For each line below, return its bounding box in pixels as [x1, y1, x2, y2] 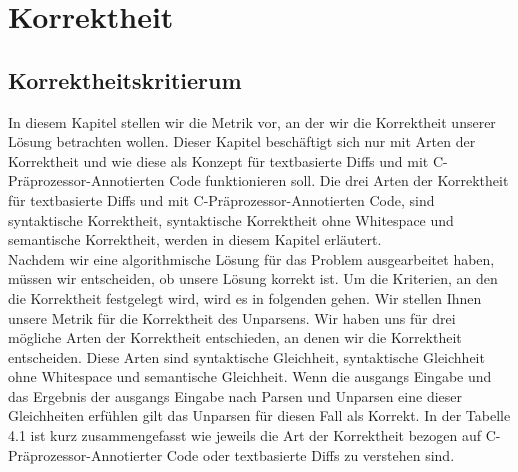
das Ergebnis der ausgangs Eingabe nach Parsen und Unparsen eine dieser [8, 385, 463, 406]
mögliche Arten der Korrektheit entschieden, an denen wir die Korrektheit [8, 327, 462, 348]
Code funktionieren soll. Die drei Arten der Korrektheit [169, 170, 509, 191]
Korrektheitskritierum [8, 64, 242, 95]
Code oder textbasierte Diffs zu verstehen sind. [166, 444, 455, 465]
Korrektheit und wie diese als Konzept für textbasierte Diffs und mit [8, 150, 429, 171]
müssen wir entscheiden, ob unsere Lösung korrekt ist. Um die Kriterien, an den [8, 268, 498, 289]
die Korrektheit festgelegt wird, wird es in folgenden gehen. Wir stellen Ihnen [8, 287, 482, 308]
